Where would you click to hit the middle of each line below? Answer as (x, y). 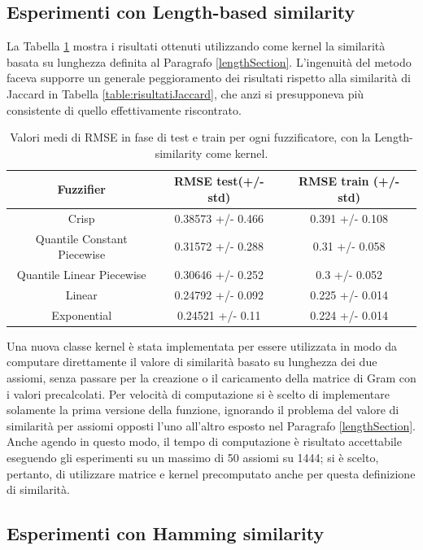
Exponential (82, 314)
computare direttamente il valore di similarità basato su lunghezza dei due (192, 362)
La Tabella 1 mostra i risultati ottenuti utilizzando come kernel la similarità (196, 46)
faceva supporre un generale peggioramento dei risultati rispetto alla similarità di (209, 78)
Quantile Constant (81, 238)
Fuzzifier (81, 189)
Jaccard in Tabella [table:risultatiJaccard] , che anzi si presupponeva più (185, 93)
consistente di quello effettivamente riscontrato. (124, 109)
